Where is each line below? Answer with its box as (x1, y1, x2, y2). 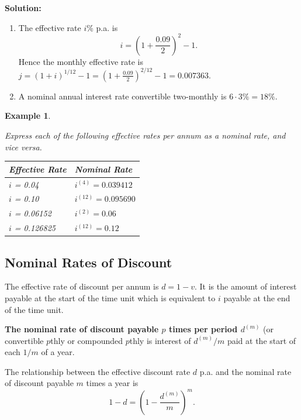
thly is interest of (129, 334, 191, 346)
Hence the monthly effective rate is (18, 55, 143, 67)
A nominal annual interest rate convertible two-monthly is (18, 89, 227, 102)
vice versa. (5, 140, 42, 153)
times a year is (86, 377, 139, 389)
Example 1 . (5, 109, 51, 122)
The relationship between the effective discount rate (5, 365, 191, 377)
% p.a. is (87, 21, 118, 33)
